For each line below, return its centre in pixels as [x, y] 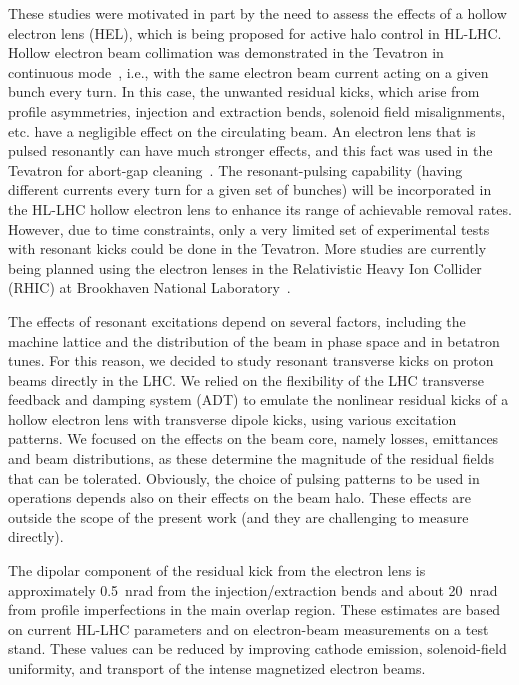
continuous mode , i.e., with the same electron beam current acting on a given [248, 71]
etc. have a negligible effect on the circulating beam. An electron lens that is [242, 130]
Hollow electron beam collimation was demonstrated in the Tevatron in [226, 52]
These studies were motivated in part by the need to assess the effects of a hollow [257, 13]
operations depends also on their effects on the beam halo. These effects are [239, 497]
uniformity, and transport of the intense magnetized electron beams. [217, 668]
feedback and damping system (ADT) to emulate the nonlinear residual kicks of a [258, 399]
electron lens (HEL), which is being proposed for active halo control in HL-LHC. [255, 32]
